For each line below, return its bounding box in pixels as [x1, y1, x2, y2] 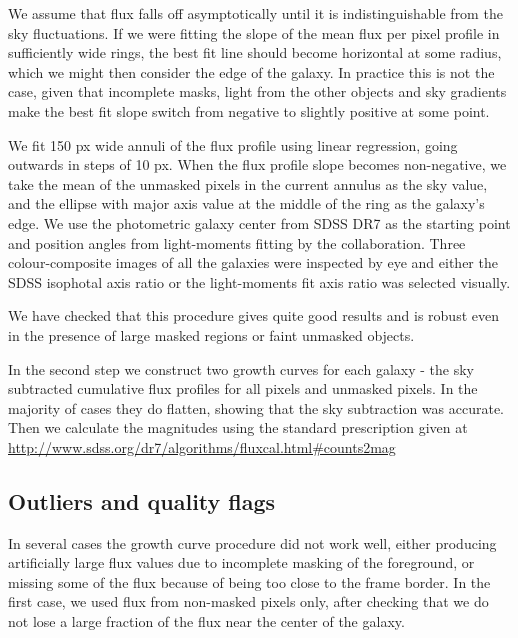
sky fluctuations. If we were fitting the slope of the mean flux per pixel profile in [8, 22, 500, 43]
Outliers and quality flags [8, 485, 276, 516]
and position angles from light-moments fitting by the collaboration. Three [8, 232, 466, 253]
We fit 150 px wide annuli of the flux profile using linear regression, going [8, 134, 458, 155]
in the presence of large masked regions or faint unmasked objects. [8, 324, 415, 345]
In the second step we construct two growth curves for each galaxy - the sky [8, 358, 474, 379]
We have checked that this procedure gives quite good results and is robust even [8, 305, 499, 326]
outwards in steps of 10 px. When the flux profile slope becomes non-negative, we [8, 154, 507, 175]
